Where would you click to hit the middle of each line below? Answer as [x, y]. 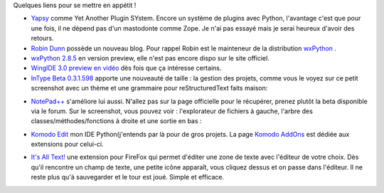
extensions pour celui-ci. [67, 144]
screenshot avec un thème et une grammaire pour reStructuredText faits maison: [149, 88]
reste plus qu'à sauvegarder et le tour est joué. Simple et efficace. [127, 177]
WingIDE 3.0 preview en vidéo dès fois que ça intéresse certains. [126, 68]
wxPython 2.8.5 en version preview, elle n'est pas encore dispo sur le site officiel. [150, 58]
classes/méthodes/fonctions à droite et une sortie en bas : [116, 121]
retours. [43, 38]
